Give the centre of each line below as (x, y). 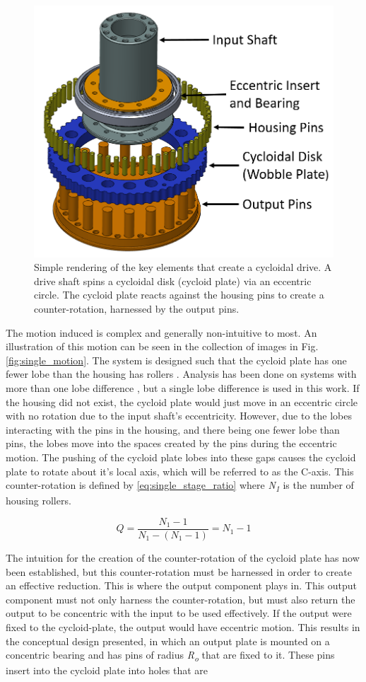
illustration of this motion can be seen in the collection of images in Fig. (162, 346)
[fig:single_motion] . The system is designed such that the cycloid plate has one (176, 360)
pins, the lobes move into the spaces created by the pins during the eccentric (171, 443)
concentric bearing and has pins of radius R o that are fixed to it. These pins (170, 655)
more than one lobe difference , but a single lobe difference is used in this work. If (183, 388)
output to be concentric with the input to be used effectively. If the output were (179, 613)
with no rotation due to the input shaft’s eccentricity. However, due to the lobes (179, 416)
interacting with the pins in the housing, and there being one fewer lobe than (173, 429)
